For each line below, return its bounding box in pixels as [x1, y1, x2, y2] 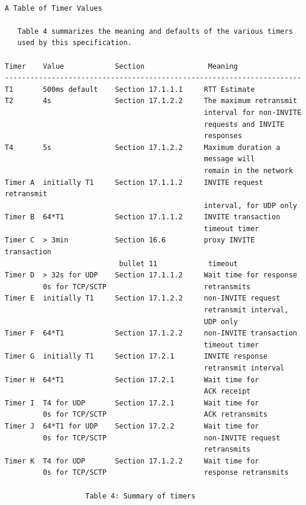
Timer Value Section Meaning [5, 62, 238, 71]
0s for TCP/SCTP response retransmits [43, 468, 289, 477]
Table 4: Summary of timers [85, 491, 196, 500]
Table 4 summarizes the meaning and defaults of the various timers [17, 27, 293, 36]
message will [204, 155, 255, 164]
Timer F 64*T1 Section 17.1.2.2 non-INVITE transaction [5, 329, 297, 338]
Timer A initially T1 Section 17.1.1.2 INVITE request [5, 178, 263, 187]
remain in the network [204, 166, 293, 175]
